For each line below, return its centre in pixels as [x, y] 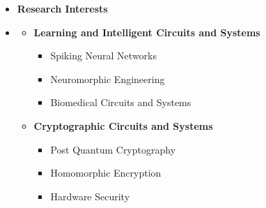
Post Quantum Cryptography [113, 149]
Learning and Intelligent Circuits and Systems [147, 32]
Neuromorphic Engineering [108, 79]
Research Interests [62, 8]
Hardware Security [90, 196]
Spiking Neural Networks [104, 55]
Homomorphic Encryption [106, 173]
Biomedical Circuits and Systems [121, 102]
